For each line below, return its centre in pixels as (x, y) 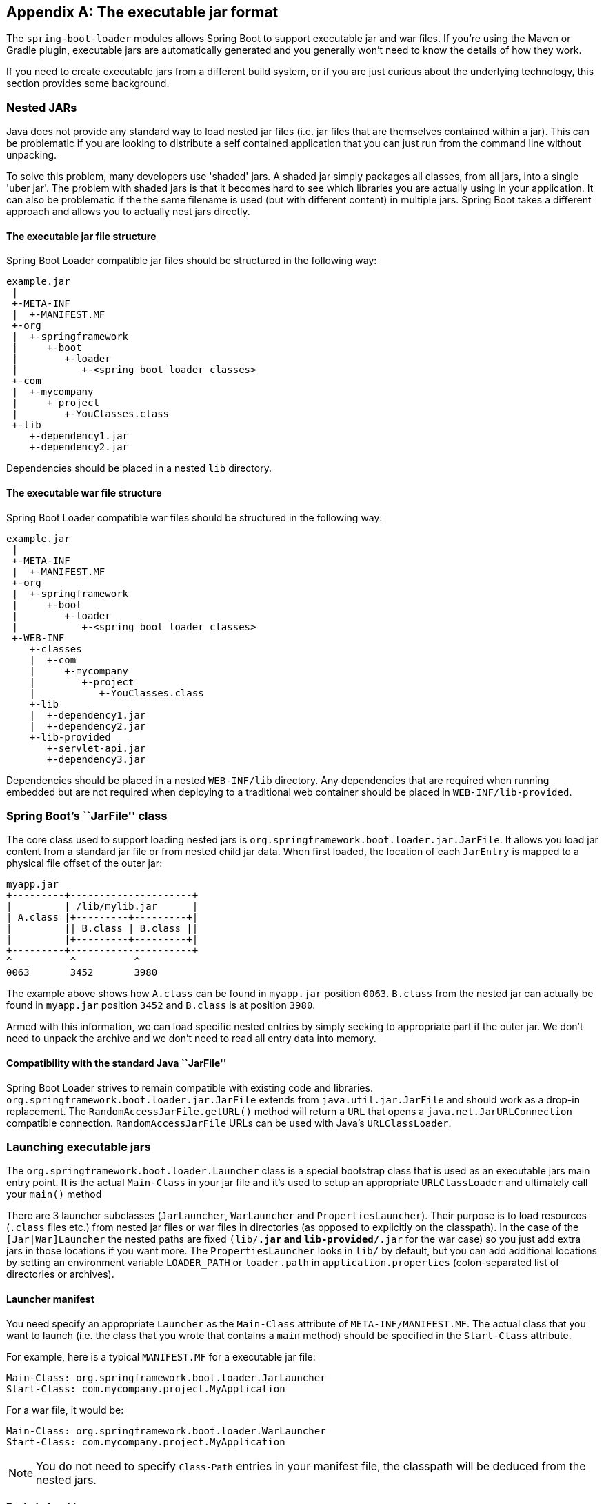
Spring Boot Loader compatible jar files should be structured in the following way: (192, 261)
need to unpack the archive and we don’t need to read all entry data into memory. (191, 1039)
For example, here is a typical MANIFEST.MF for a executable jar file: (161, 1356)
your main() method (54, 1194)
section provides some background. (88, 83)
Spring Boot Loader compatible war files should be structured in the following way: (194, 517)
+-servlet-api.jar (97, 748)
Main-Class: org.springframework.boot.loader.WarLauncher (166, 1431)
